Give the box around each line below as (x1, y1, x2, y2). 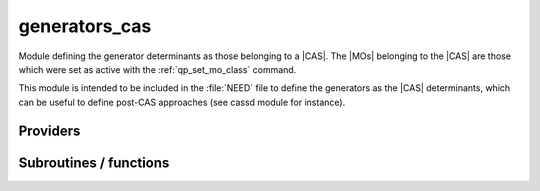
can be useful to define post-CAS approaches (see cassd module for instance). (18, 96, 346, 108)
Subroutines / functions (18, 154, 170, 171)
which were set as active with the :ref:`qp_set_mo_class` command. (18, 63, 297, 75)
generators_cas (18, 15, 152, 37)
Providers (18, 122, 81, 139)
